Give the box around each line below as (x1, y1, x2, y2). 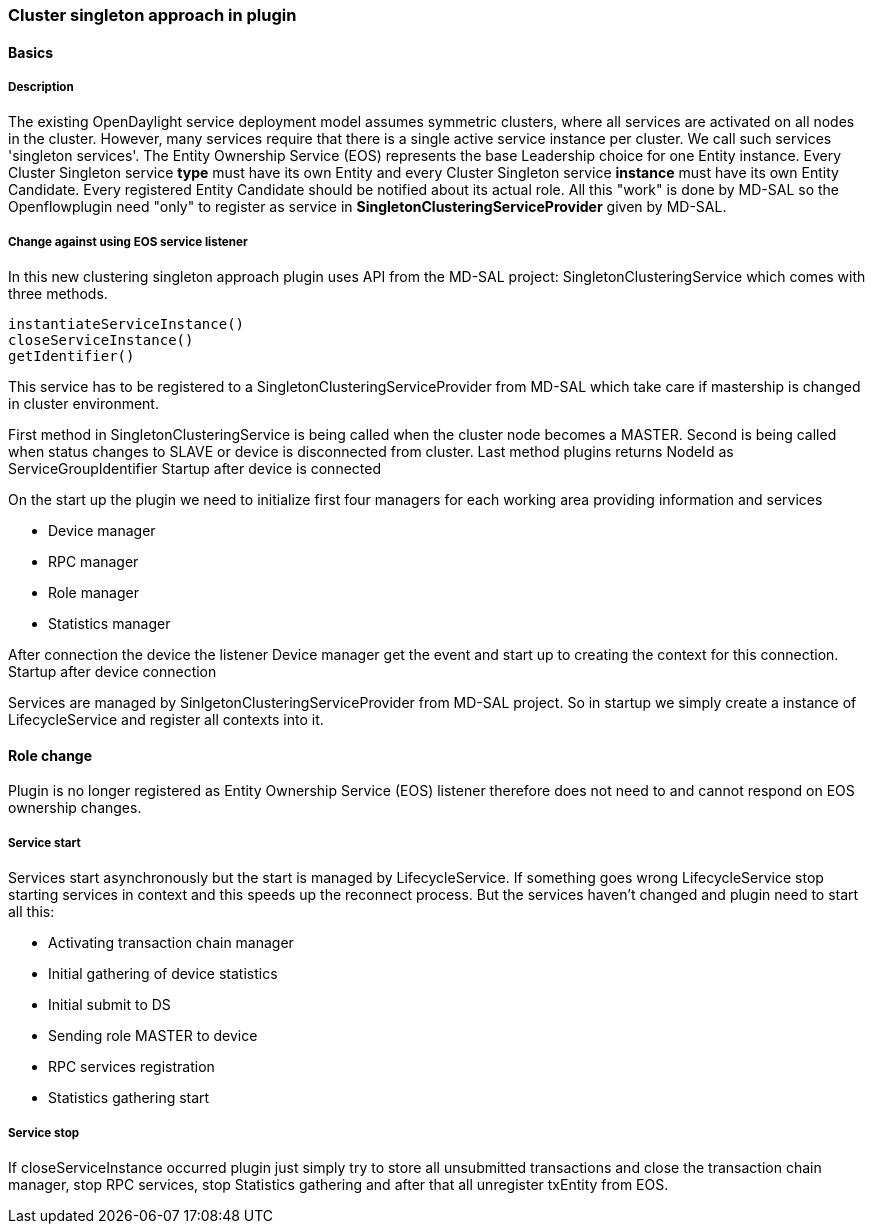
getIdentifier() (8, 348, 135, 365)
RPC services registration (48, 1058, 215, 1076)
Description (8, 80, 74, 94)
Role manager (48, 584, 139, 602)
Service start (8, 835, 81, 850)
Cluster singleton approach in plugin (8, 5, 297, 25)
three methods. (8, 285, 108, 303)
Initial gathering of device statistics (48, 965, 278, 983)
